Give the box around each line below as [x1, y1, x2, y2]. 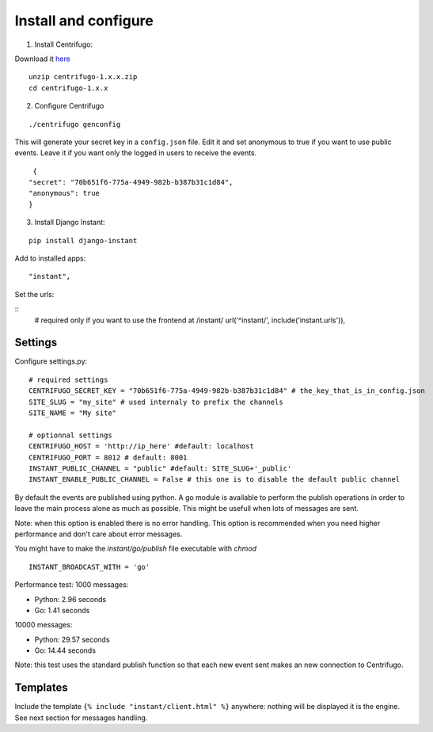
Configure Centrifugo [34, 101, 104, 111]
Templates [14, 681, 68, 695]
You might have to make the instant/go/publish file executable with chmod [14, 543, 257, 554]
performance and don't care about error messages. [14, 529, 183, 539]
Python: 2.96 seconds [34, 594, 107, 604]
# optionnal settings [28, 430, 112, 440]
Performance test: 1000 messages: [14, 580, 129, 589]
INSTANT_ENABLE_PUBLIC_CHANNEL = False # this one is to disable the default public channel [28, 475, 401, 484]
